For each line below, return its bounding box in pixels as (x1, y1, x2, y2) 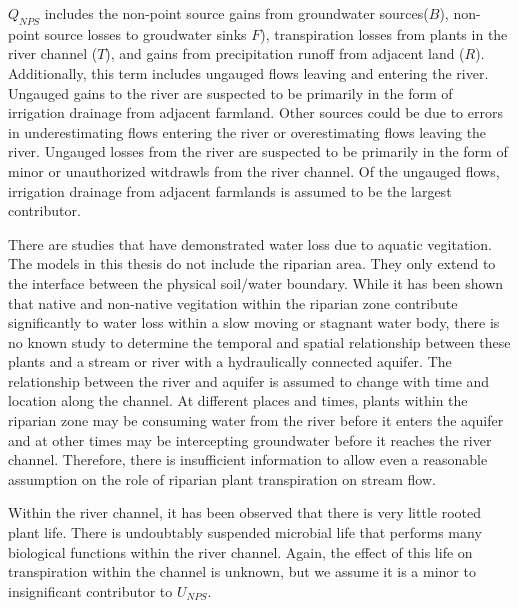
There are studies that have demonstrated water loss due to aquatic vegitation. (8, 233, 492, 254)
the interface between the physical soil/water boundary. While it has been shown (8, 272, 504, 293)
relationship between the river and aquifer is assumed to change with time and (8, 370, 490, 391)
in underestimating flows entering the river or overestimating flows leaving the (8, 121, 487, 142)
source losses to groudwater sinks (44, 23, 247, 44)
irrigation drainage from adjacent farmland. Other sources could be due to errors (8, 102, 503, 123)
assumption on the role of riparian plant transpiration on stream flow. (8, 468, 436, 489)
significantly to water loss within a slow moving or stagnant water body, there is (8, 312, 500, 333)
